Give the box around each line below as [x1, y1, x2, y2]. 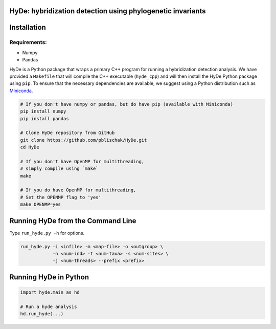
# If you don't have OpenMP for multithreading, [20, 159, 145, 164]
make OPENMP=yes [20, 202, 61, 207]
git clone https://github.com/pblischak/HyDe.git [20, 137, 147, 143]
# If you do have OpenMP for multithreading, [20, 187, 136, 193]
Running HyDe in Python [9, 273, 89, 281]
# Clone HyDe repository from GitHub [20, 130, 115, 136]
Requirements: [9, 39, 47, 46]
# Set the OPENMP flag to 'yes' [20, 194, 102, 200]
